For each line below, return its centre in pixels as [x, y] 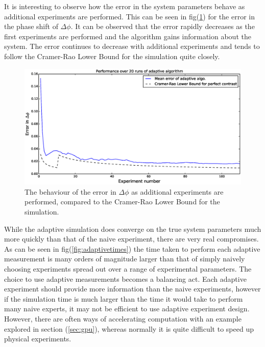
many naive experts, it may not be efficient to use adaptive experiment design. [127, 309]
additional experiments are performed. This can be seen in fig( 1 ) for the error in [129, 16]
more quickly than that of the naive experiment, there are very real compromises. [131, 239]
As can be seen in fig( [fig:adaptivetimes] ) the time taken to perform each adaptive [132, 248]
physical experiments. [38, 339]
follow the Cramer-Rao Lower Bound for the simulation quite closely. [112, 56]
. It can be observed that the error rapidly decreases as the [163, 26]
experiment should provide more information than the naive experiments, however [132, 289]
